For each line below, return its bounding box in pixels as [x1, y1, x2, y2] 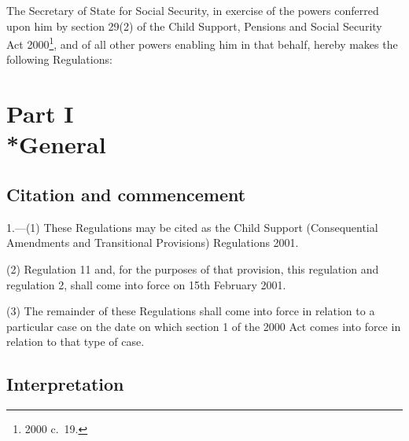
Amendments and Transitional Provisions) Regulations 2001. [6, 234, 299, 251]
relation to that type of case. [6, 333, 145, 350]
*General [6, 128, 106, 160]
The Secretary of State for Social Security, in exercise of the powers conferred [6, 2, 379, 18]
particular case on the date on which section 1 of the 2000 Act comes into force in [6, 318, 401, 334]
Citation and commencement [6, 182, 246, 206]
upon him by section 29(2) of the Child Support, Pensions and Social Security [6, 17, 382, 34]
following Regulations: [6, 51, 112, 68]
